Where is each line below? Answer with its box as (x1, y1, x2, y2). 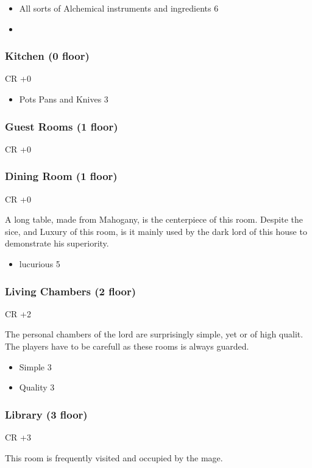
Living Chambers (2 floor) (5, 283, 136, 298)
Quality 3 (19, 381, 55, 394)
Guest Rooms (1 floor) (5, 118, 118, 134)
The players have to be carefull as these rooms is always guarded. (5, 340, 249, 352)
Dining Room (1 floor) (5, 168, 118, 184)
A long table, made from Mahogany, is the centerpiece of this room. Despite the (5, 213, 303, 226)
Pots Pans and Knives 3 (19, 93, 108, 105)
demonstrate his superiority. (5, 237, 109, 250)
